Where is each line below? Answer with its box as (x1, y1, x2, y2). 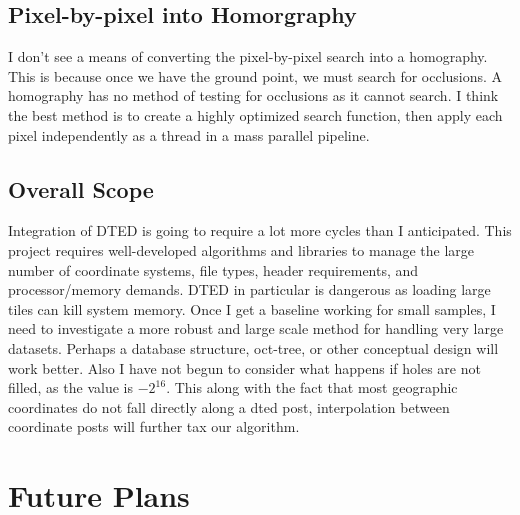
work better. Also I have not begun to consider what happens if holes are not (8, 357, 481, 378)
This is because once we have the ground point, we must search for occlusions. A (8, 65, 503, 86)
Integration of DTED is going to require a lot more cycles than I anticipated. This (8, 220, 512, 241)
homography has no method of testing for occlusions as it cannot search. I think (8, 85, 499, 106)
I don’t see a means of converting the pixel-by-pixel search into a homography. (8, 46, 488, 67)
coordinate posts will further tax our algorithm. (8, 416, 300, 437)
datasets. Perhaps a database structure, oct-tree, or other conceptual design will (8, 337, 499, 358)
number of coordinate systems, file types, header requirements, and (8, 259, 419, 280)
